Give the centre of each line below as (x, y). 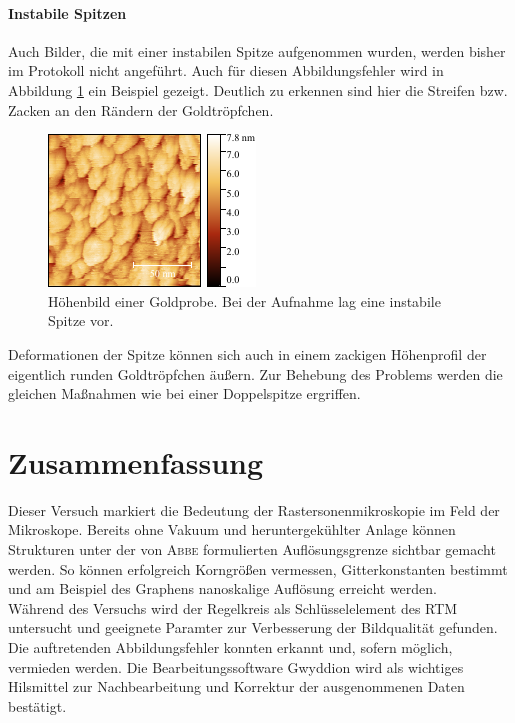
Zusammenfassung (136, 461)
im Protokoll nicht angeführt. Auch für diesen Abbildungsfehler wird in (226, 70)
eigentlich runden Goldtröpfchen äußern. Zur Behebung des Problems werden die (255, 373)
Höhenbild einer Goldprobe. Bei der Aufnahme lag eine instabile (244, 300)
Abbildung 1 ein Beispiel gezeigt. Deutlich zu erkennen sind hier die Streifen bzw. (258, 89)
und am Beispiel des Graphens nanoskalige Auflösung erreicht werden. (223, 588)
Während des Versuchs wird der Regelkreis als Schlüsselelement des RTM (233, 607)
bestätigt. (37, 705)
